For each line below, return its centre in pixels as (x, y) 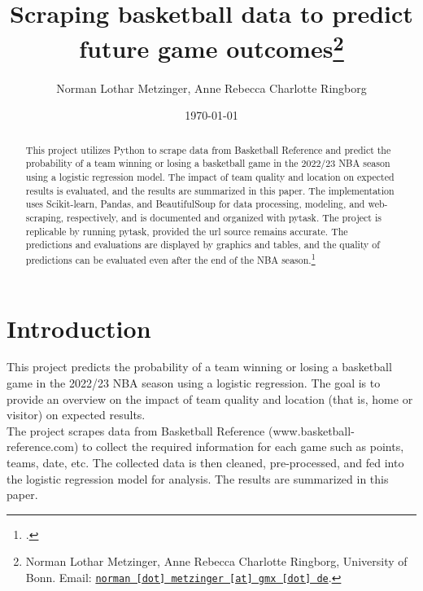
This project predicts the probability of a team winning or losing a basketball (199, 367)
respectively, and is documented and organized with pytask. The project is (224, 217)
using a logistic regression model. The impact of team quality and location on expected (210, 176)
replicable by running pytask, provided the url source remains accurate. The (187, 231)
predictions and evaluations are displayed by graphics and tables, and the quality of (203, 245)
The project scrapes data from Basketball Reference (136, 430)
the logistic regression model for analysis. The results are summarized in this (198, 478)
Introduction (79, 328)
